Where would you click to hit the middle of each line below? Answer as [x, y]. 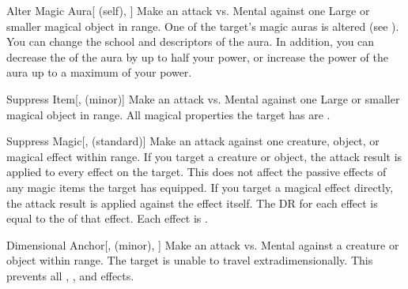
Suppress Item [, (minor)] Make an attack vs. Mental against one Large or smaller [203, 98]
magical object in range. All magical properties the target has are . [168, 114]
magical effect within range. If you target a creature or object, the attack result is [204, 156]
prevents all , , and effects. [70, 275]
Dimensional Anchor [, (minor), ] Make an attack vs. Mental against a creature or [203, 244]
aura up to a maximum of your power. [99, 72]
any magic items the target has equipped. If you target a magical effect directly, [200, 187]
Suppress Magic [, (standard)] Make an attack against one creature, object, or [193, 141]
